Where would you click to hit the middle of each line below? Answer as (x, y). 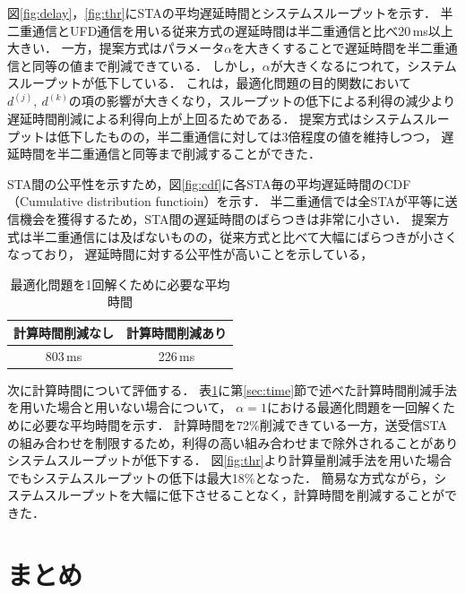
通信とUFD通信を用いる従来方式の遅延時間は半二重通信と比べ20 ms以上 (242, 30)
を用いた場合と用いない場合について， (120, 407)
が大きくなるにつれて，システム (363, 65)
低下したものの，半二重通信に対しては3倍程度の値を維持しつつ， (247, 136)
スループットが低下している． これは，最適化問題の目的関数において (209, 83)
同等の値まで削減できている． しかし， (147, 65)
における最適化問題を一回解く (354, 407)
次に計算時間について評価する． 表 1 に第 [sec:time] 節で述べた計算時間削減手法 (232, 389)
